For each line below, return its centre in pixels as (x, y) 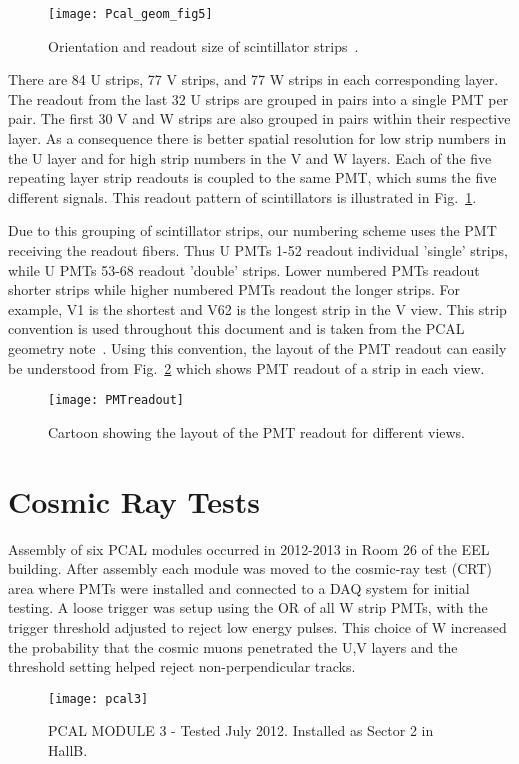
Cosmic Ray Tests (134, 500)
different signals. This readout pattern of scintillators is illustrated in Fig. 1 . (242, 196)
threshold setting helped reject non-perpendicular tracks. (182, 666)
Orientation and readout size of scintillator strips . (203, 45)
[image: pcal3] (98, 698)
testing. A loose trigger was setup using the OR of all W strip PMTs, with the (248, 607)
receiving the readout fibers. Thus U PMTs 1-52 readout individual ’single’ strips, (258, 250)
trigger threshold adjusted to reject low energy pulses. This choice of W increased (257, 626)
